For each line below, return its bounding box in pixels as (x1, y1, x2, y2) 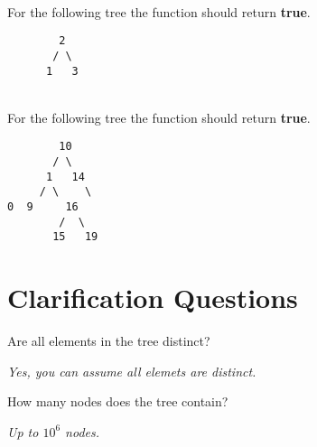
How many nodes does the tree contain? (7, 392, 228, 411)
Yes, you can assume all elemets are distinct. (7, 361, 256, 380)
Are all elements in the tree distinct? (7, 331, 210, 350)
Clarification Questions (7, 279, 298, 316)
